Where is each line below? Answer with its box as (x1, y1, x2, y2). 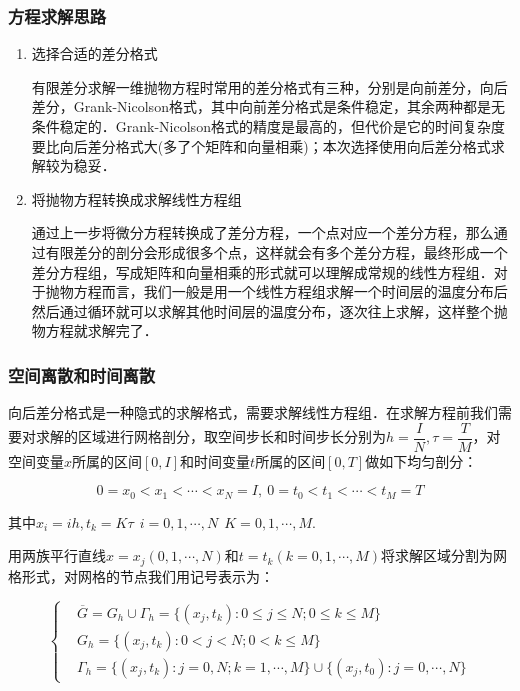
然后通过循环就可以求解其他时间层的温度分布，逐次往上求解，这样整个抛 (31, 300, 508, 321)
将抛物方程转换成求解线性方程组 (31, 188, 242, 209)
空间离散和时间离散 (8, 362, 156, 387)
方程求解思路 (8, 3, 107, 28)
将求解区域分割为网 (381, 545, 508, 566)
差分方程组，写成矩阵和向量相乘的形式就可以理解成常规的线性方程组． (31, 261, 494, 282)
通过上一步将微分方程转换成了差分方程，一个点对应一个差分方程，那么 (31, 222, 494, 243)
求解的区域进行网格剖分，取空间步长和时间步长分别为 (35, 426, 386, 447)
